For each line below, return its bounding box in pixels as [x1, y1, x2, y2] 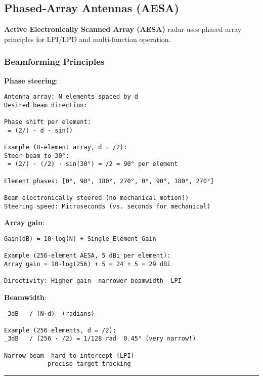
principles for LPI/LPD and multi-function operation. [4, 33, 171, 44]
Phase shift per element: [4, 118, 91, 126]
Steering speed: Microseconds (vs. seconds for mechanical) [4, 202, 211, 210]
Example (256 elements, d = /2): [4, 326, 116, 334]
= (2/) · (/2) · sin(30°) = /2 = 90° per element [8, 160, 178, 168]
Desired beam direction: [4, 101, 87, 109]
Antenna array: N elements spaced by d [4, 93, 138, 101]
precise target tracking [47, 360, 131, 368]
